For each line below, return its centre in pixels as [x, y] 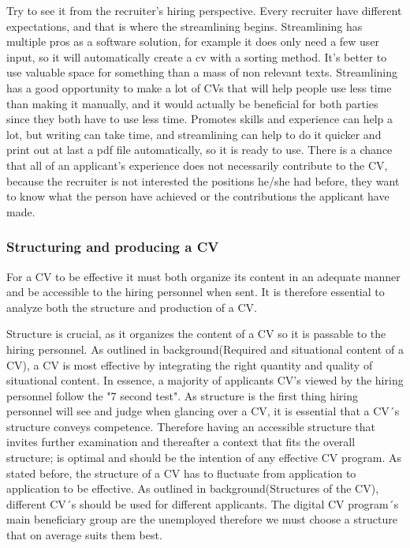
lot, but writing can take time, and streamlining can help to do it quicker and [194, 134]
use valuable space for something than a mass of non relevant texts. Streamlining [202, 72]
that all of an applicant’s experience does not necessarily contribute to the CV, [197, 165]
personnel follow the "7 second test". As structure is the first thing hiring [182, 395]
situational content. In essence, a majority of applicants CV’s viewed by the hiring [205, 380]
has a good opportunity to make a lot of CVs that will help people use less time [199, 87]
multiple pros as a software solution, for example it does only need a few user [193, 41]
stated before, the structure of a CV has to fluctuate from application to [181, 473]
